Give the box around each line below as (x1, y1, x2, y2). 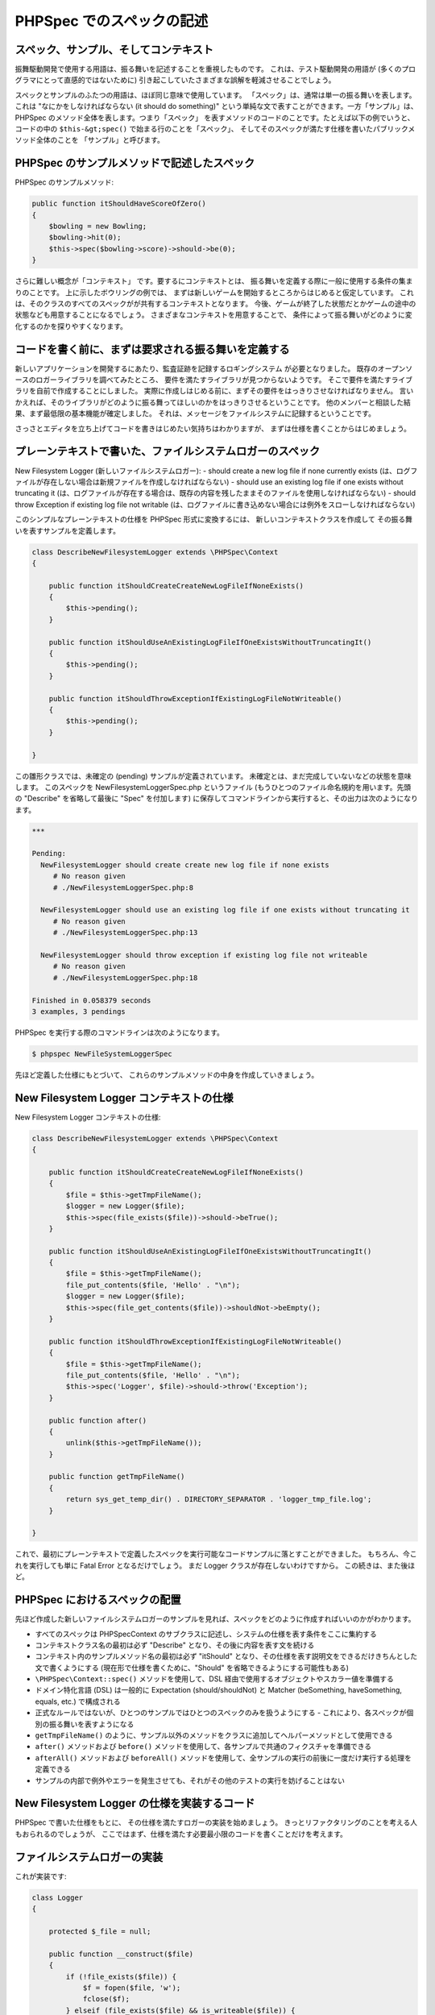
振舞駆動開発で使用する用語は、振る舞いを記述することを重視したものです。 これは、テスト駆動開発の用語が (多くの (14, 64, 402, 74)
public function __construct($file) (48, 1949, 193, 1959)
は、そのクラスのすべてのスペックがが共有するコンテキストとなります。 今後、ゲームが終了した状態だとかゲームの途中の (14, 299, 416, 309)
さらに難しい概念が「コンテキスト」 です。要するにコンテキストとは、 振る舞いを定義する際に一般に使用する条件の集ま (14, 276, 413, 286)
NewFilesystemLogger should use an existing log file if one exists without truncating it (40, 905, 410, 915)
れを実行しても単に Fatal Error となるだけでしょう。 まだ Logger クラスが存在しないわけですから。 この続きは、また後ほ (14, 1560, 416, 1570)
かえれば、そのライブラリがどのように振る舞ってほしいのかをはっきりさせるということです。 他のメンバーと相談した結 (14, 397, 411, 407)
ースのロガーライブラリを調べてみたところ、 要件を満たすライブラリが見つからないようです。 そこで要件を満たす (14, 375, 391, 384)
